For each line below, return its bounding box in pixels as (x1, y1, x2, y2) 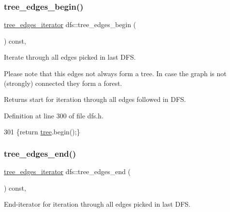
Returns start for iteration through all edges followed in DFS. (4, 94, 186, 104)
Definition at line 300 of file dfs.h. (4, 110, 104, 120)
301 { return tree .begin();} (4, 127, 80, 137)
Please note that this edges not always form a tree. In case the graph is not (4, 68, 227, 78)
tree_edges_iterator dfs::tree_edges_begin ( (4, 19, 136, 30)
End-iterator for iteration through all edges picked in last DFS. (4, 199, 190, 209)
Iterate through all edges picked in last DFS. (4, 52, 136, 62)
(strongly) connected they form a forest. (4, 78, 122, 88)
